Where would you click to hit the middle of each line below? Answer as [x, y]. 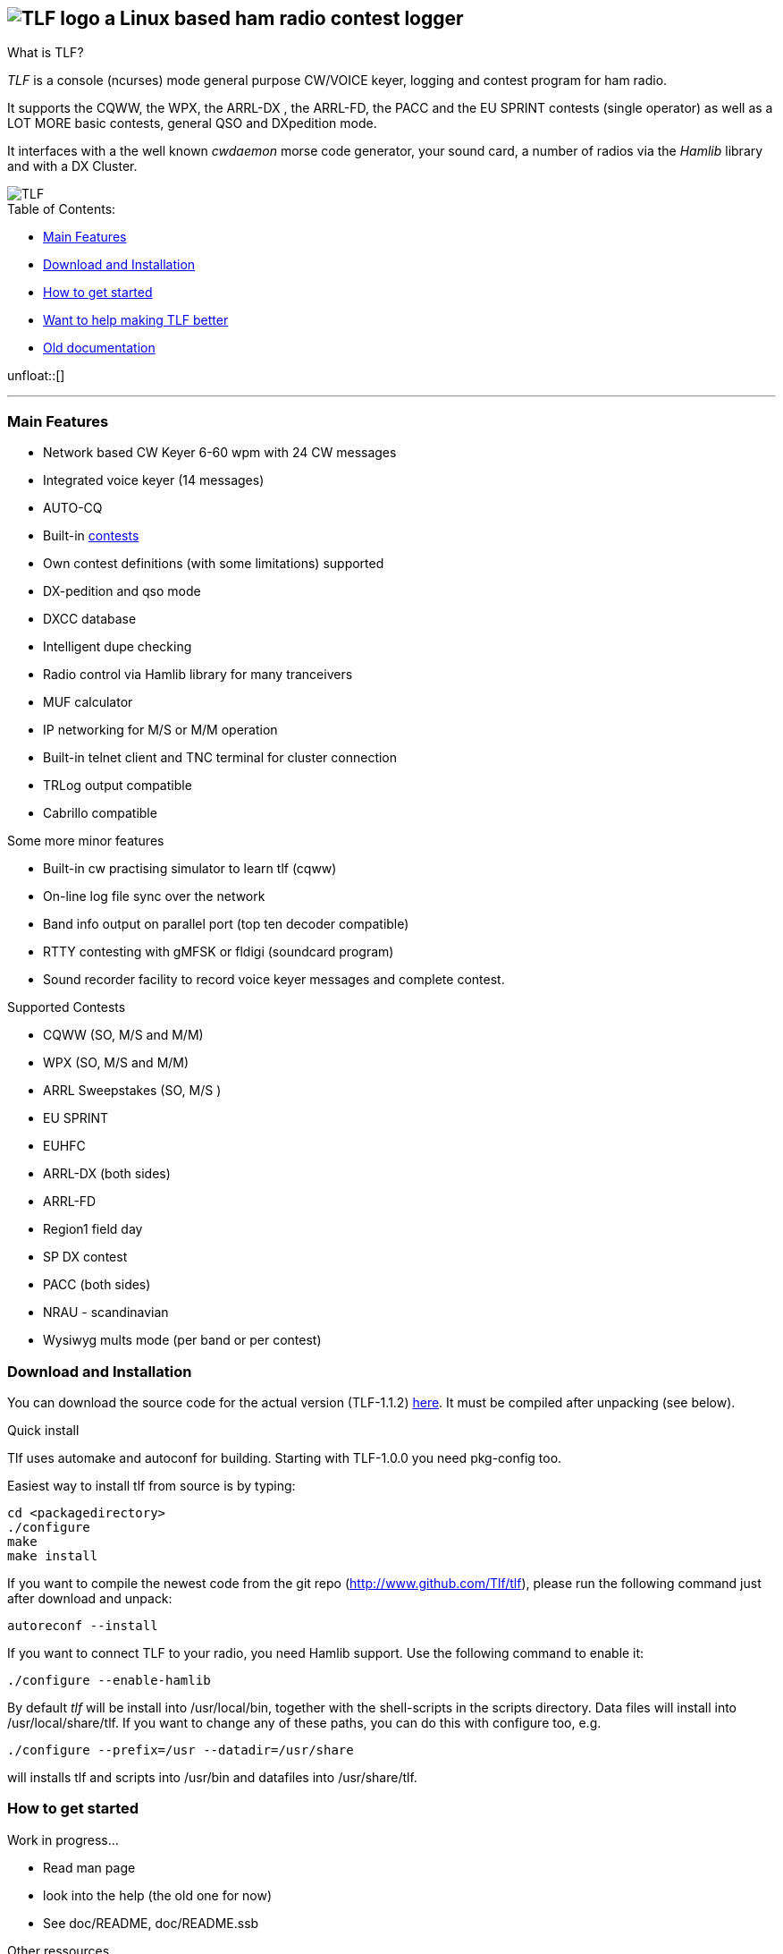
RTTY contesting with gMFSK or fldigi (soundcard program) [219, 952]
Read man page [89, 1867]
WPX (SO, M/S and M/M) [116, 1063]
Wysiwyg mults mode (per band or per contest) [182, 1340]
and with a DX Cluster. [72, 166]
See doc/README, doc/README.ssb [151, 1923]
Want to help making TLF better [136, 320]
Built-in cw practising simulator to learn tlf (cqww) [190, 869]
